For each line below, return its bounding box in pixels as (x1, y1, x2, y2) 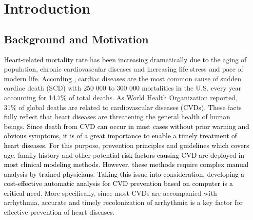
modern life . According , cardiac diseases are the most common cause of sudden (4, 73, 242, 83)
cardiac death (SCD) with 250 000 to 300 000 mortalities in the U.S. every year (4, 83, 241, 93)
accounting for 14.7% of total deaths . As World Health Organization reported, (4, 92, 237, 102)
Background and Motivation (4, 31, 149, 46)
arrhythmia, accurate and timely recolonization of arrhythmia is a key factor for (4, 197, 243, 207)
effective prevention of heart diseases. (4, 207, 115, 217)
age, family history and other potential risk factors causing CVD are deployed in (4, 149, 245, 160)
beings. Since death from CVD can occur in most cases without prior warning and (4, 121, 250, 131)
